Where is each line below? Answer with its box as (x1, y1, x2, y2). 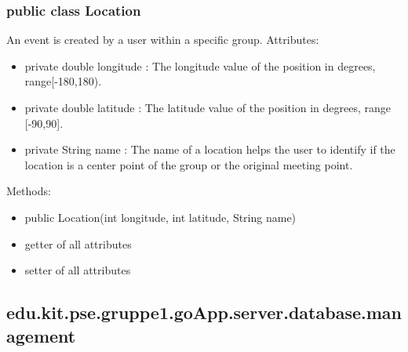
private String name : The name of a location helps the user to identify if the (24, 141, 395, 158)
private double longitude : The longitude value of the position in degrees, (24, 57, 376, 74)
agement (6, 323, 76, 347)
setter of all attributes (24, 262, 131, 278)
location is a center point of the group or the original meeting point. (24, 156, 353, 172)
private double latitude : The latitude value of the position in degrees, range (24, 100, 391, 115)
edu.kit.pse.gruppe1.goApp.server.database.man (6, 300, 402, 325)
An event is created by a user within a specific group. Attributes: (6, 31, 319, 48)
